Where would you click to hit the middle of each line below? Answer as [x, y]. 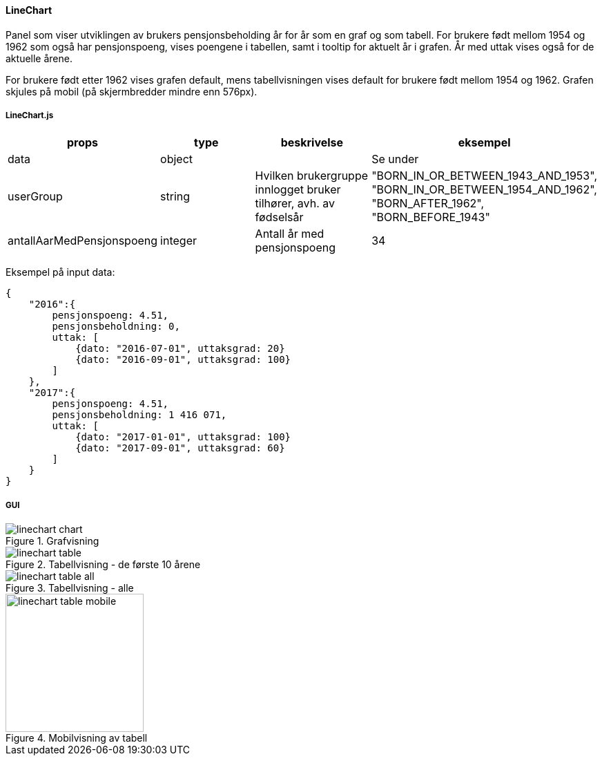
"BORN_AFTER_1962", [428, 204]
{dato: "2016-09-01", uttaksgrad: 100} [183, 360]
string [175, 197]
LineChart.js [30, 115]
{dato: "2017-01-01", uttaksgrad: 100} [183, 437]
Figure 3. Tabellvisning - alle [70, 588]
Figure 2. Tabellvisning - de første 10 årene [103, 565]
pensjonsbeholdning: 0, [116, 327]
